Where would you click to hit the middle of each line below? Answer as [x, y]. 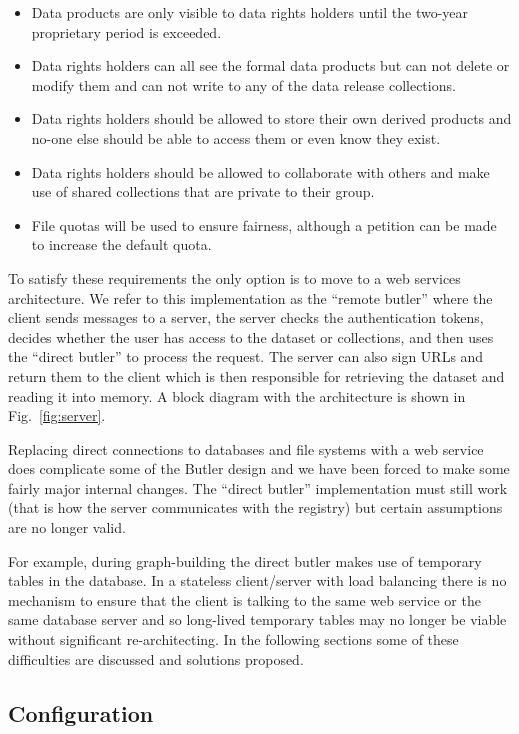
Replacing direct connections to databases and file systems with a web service [246, 448]
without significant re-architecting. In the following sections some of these [233, 639]
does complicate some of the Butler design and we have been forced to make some [259, 468]
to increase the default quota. [121, 244]
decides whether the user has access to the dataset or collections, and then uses [251, 336]
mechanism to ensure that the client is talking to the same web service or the [244, 599]
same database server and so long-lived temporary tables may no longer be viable [257, 619]
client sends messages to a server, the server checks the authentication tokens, [246, 317]
